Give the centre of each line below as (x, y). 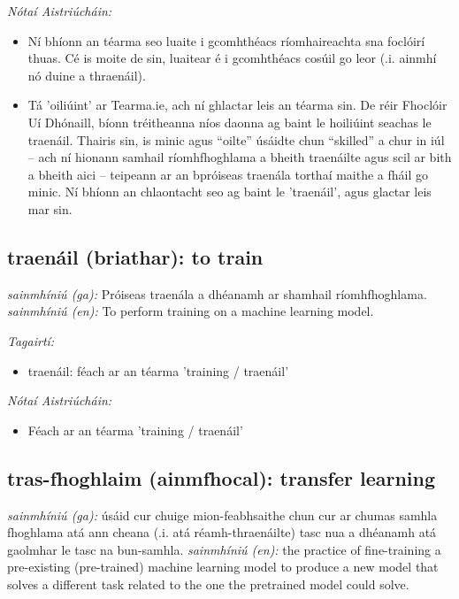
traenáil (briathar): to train (135, 256)
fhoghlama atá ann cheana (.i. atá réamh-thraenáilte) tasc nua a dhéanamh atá (222, 532)
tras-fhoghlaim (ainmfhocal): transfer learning (222, 477)
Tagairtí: (31, 340)
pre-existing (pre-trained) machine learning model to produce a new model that (223, 567)
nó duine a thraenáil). (87, 75)
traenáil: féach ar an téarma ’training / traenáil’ (158, 370)
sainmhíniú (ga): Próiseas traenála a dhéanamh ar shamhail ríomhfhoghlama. (217, 293)
